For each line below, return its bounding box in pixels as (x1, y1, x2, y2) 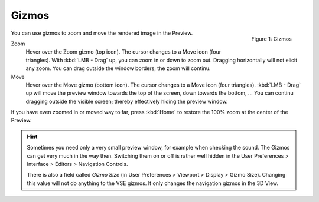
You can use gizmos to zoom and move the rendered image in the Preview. (11, 29, 193, 37)
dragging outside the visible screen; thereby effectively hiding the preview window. (25, 98, 228, 105)
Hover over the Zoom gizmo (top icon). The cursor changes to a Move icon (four (25, 48, 222, 55)
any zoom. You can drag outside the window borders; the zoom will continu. (25, 65, 211, 72)
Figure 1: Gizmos (251, 35, 292, 42)
